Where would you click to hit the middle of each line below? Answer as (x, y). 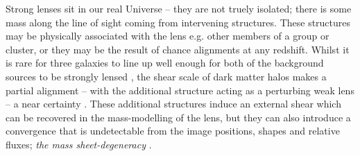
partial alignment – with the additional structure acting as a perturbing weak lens (180, 90)
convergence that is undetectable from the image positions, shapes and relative (173, 131)
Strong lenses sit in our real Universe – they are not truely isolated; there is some (179, 8)
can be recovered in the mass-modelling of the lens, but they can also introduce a (178, 117)
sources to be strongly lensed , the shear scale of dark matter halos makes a (166, 76)
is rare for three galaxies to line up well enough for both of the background (165, 63)
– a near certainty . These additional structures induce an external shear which (173, 104)
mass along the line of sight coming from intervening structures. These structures (178, 22)
